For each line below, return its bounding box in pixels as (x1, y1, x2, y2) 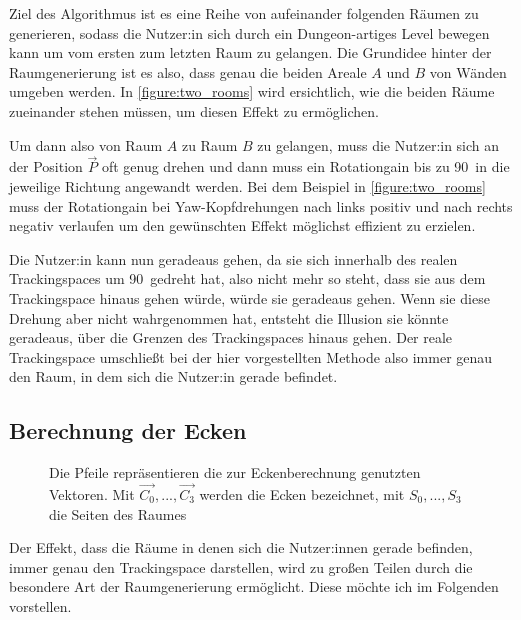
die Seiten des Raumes (49, 503, 187, 524)
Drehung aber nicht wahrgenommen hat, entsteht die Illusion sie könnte (9, 307, 449, 328)
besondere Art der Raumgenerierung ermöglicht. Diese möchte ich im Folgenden (9, 576, 499, 597)
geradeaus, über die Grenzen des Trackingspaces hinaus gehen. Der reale (9, 327, 453, 348)
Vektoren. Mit (49, 483, 135, 504)
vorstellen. (9, 595, 72, 616)
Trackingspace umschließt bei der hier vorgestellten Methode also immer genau (9, 346, 493, 367)
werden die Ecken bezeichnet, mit (199, 483, 405, 504)
